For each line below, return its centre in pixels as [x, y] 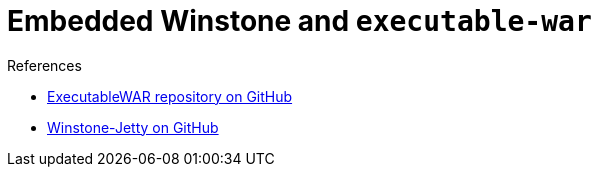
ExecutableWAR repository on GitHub [170, 96]
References [44, 65]
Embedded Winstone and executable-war [299, 21]
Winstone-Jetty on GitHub [133, 127]
